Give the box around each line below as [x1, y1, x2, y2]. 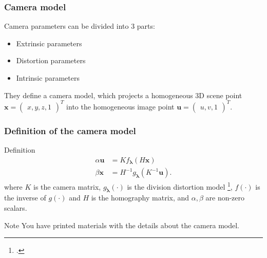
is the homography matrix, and [91, 192, 189, 203]
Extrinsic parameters [16, 38, 82, 48]
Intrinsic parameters [16, 72, 80, 83]
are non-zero [205, 192, 245, 203]
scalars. [4, 202, 27, 213]
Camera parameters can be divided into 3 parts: [4, 21, 155, 31]
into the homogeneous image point [66, 101, 175, 112]
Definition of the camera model [4, 124, 136, 137]
